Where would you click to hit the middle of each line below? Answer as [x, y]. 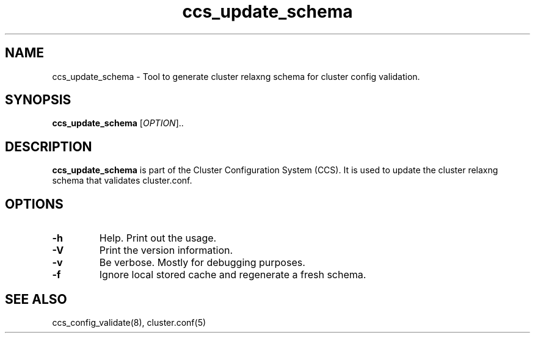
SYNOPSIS [38, 100]
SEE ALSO [36, 299]
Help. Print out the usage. [158, 238]
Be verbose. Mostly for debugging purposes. [202, 263]
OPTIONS [34, 204]
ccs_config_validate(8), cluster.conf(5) [129, 322]
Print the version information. [166, 250]
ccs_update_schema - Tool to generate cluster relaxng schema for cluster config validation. [236, 76]
